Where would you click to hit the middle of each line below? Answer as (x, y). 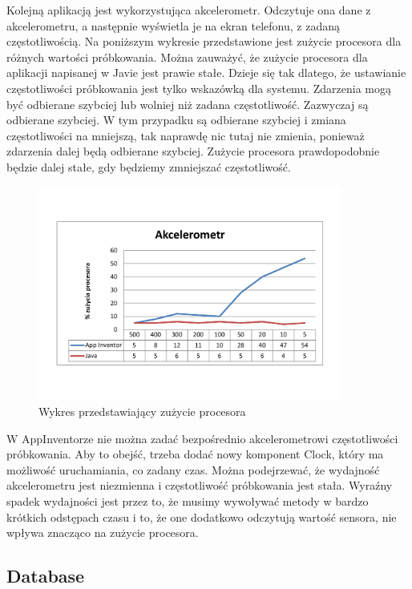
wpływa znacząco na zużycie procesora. (103, 533)
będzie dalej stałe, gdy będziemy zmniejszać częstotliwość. (149, 166)
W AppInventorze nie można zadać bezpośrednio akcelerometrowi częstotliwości (202, 438)
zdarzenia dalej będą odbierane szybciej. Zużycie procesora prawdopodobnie (193, 151)
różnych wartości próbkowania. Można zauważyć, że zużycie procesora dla (187, 56)
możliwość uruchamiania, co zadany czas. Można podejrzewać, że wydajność (193, 469)
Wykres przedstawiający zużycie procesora (142, 411)
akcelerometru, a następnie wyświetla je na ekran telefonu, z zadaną (173, 25)
